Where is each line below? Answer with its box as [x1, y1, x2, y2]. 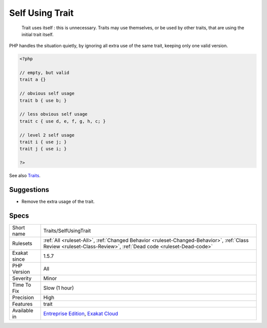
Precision [12, 294, 34, 301]
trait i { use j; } [19, 139, 67, 144]
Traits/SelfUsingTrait [43, 227, 91, 234]
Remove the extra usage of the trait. [21, 198, 95, 205]
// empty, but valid [19, 70, 69, 76]
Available [12, 307, 34, 314]
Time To [12, 281, 32, 288]
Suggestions [9, 186, 49, 194]
